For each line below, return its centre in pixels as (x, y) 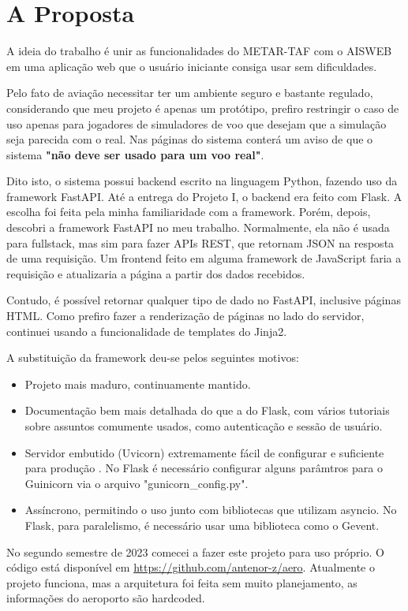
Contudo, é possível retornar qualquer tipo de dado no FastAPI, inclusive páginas (204, 300)
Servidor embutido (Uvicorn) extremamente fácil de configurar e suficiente (204, 452)
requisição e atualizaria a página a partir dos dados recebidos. (156, 273)
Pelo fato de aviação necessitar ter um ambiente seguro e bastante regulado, (190, 93)
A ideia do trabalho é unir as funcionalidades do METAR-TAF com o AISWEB (199, 51)
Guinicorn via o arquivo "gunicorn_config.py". (137, 483)
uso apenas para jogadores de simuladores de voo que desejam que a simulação (197, 123)
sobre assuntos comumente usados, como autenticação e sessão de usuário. (204, 426)
